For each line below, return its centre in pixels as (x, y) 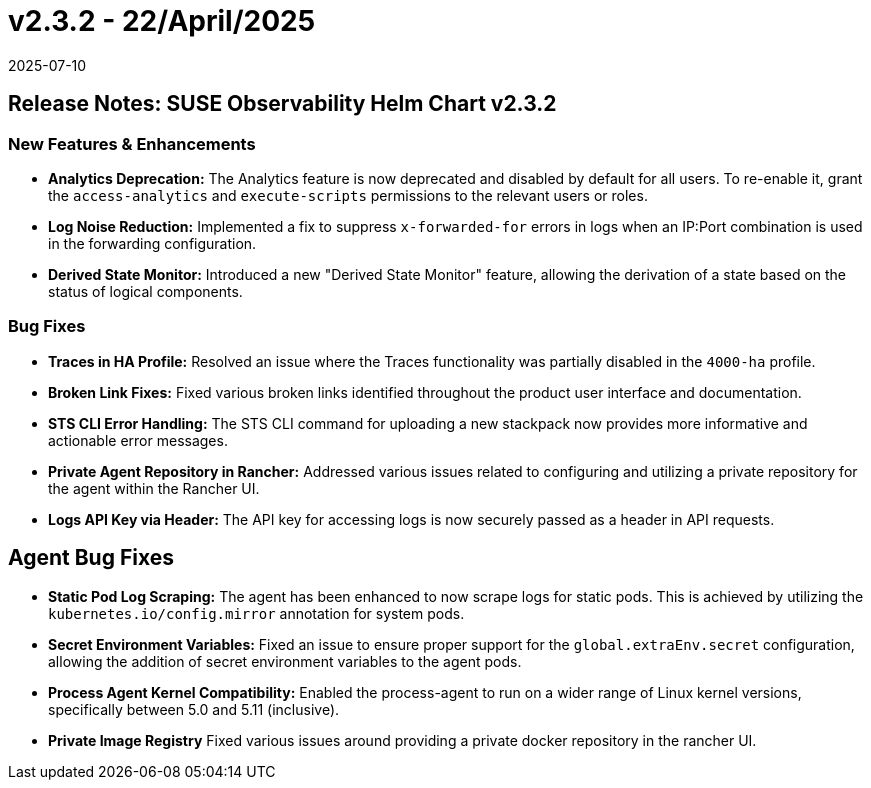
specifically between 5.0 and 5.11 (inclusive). (194, 709)
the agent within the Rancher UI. (154, 488)
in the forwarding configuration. (152, 243)
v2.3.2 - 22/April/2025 (162, 21)
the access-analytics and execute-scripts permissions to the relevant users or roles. (348, 195)
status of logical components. (145, 291)
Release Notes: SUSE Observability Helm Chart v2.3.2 (282, 104)
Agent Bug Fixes (91, 558)
